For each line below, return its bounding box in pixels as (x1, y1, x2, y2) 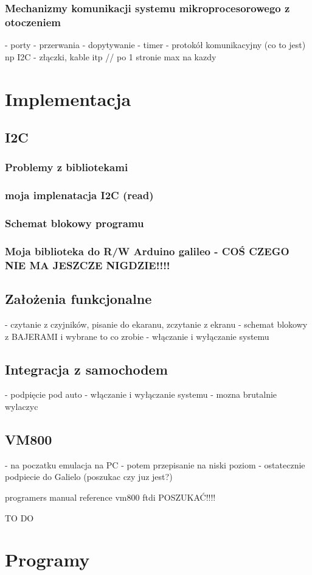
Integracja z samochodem (5, 359, 168, 378)
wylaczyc (5, 400, 38, 412)
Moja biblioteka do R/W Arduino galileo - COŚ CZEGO (5, 243, 289, 258)
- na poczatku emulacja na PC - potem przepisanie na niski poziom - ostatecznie (5, 458, 305, 471)
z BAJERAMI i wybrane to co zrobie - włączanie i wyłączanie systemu (5, 330, 269, 342)
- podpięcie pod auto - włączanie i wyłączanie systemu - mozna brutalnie (5, 388, 277, 401)
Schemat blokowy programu (5, 216, 144, 231)
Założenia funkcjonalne (5, 289, 152, 308)
